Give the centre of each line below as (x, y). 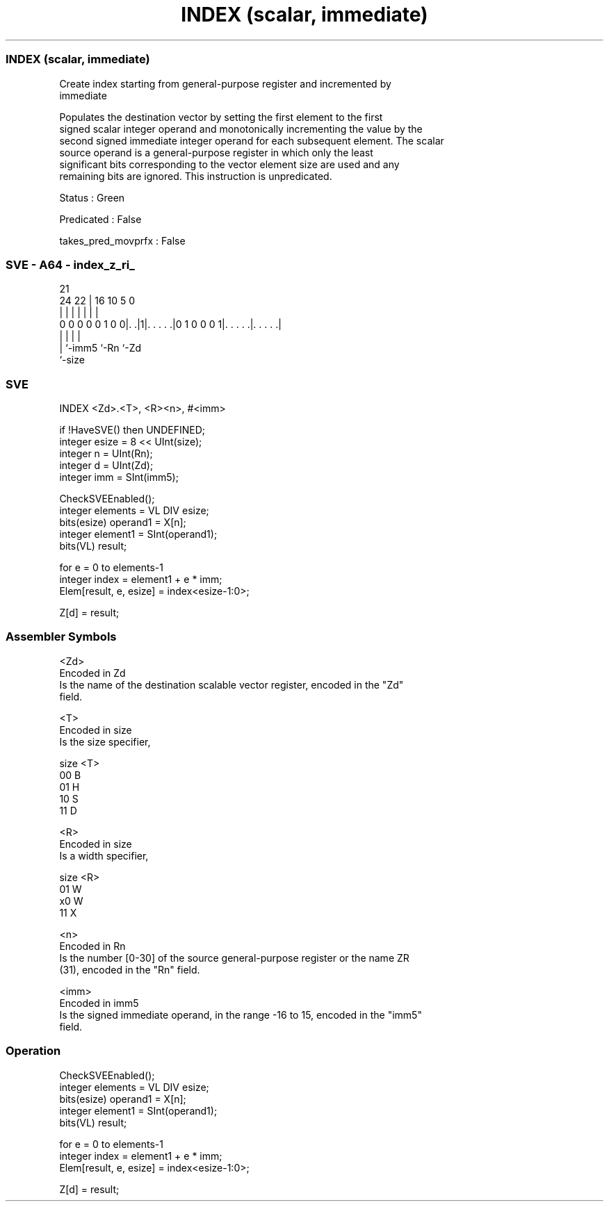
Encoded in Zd (92, 673)
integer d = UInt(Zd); (106, 465)
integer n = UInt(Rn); (106, 453)
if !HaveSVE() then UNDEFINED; (132, 430)
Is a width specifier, (104, 855)
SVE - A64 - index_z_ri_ (70, 264)
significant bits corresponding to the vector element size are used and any (229, 164)
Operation (33, 1051)
